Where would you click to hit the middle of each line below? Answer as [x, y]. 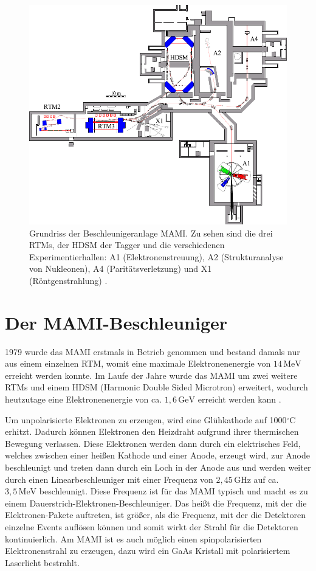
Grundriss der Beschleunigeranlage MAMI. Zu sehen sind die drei [151, 233]
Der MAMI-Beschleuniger [116, 322]
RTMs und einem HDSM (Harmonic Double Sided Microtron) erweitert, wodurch [156, 387]
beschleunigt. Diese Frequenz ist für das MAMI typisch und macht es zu [173, 491]
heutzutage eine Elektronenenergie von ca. [84, 399]
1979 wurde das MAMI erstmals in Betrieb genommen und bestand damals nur [153, 351]
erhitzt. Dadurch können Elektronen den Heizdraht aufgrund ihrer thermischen [152, 431]
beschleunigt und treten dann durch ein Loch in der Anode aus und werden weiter [158, 467]
